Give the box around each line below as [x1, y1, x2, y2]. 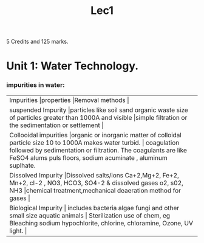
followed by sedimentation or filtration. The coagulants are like [9, 146, 187, 154]
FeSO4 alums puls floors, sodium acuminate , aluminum [9, 153, 168, 162]
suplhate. [9, 161, 36, 169]
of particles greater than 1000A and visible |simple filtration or [9, 113, 188, 122]
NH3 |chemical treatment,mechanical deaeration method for [9, 186, 181, 194]
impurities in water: [6, 81, 65, 89]
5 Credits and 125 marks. [6, 38, 69, 46]
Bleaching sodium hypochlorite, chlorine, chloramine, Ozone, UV [9, 219, 193, 227]
